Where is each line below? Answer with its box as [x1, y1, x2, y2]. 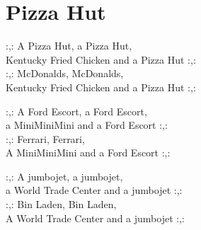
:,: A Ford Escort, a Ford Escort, [6, 103, 147, 118]
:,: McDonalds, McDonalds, [6, 66, 124, 81]
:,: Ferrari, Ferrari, [6, 131, 85, 146]
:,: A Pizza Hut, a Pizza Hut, [6, 38, 132, 53]
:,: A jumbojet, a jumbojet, [6, 168, 123, 183]
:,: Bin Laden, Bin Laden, [6, 197, 117, 212]
